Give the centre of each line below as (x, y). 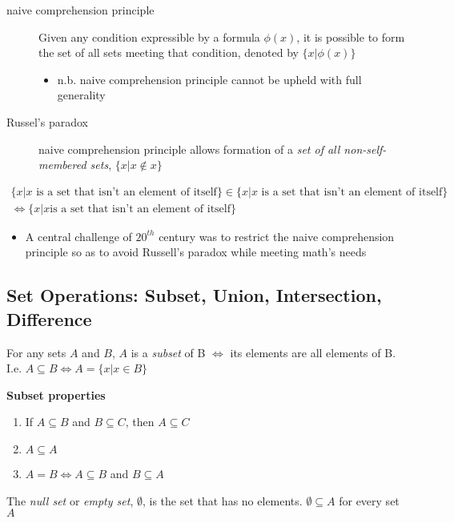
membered (62, 165)
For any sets (36, 352)
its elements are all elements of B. (313, 352)
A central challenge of (78, 236)
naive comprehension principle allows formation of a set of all (189, 149)
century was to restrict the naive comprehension (277, 236)
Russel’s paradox (47, 121)
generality (81, 95)
